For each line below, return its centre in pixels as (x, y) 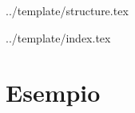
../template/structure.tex (67, 10)
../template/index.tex (58, 37)
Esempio (53, 93)
